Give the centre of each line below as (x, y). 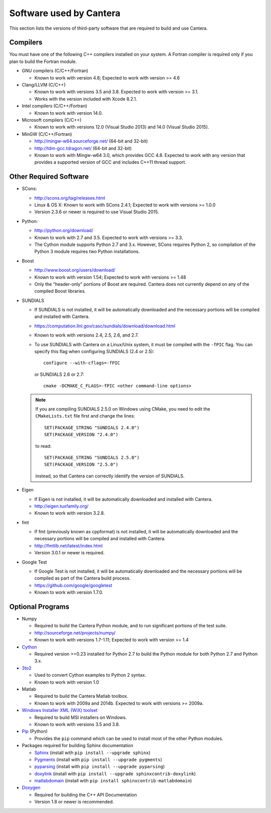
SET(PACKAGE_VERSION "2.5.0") (82, 465)
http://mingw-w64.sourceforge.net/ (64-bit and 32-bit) (91, 141)
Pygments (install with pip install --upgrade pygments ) (98, 759)
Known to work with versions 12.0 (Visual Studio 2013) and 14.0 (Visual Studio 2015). (122, 127)
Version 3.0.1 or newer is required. (70, 553)
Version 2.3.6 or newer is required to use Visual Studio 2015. (97, 212)
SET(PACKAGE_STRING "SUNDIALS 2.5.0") (92, 457)
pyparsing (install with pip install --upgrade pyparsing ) (100, 767)
